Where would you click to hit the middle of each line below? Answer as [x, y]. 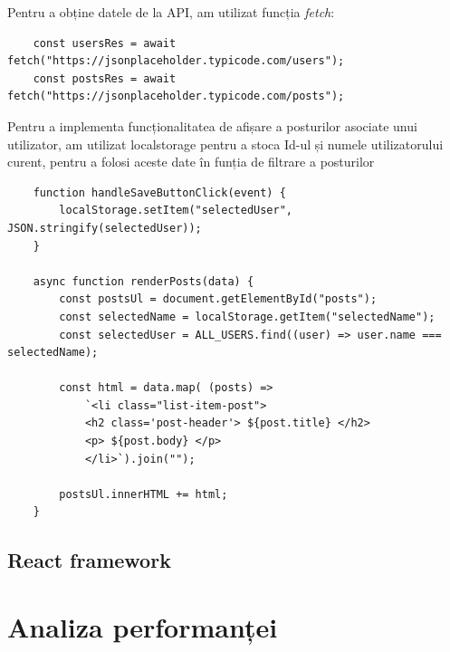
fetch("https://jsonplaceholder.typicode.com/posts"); [176, 96]
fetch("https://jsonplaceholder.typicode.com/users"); [176, 61]
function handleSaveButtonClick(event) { [159, 192]
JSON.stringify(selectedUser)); [105, 228]
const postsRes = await [105, 78]
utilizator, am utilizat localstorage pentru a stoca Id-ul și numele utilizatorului [225, 144]
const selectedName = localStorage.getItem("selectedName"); [247, 316]
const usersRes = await [105, 43]
